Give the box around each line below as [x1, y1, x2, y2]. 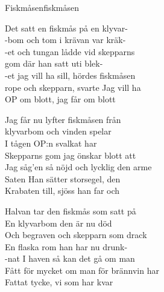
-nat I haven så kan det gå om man [5, 252, 135, 265]
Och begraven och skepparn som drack [5, 228, 147, 241]
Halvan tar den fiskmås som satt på [5, 204, 136, 217]
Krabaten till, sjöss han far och [5, 184, 120, 197]
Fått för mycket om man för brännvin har [5, 264, 159, 276]
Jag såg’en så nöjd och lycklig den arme [5, 161, 152, 173]
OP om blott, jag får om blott [5, 93, 116, 105]
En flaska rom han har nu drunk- [5, 240, 128, 253]
